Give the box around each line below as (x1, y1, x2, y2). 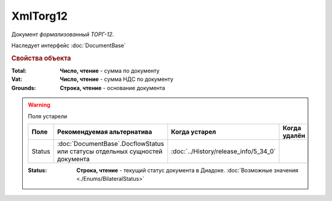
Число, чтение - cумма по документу (60, 67, 160, 74)
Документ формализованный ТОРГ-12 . (11, 31, 114, 38)
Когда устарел (171, 127, 216, 136)
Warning (28, 101, 50, 108)
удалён (282, 131, 306, 140)
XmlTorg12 (11, 9, 68, 23)
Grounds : (11, 84, 36, 91)
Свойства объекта (11, 54, 71, 63)
